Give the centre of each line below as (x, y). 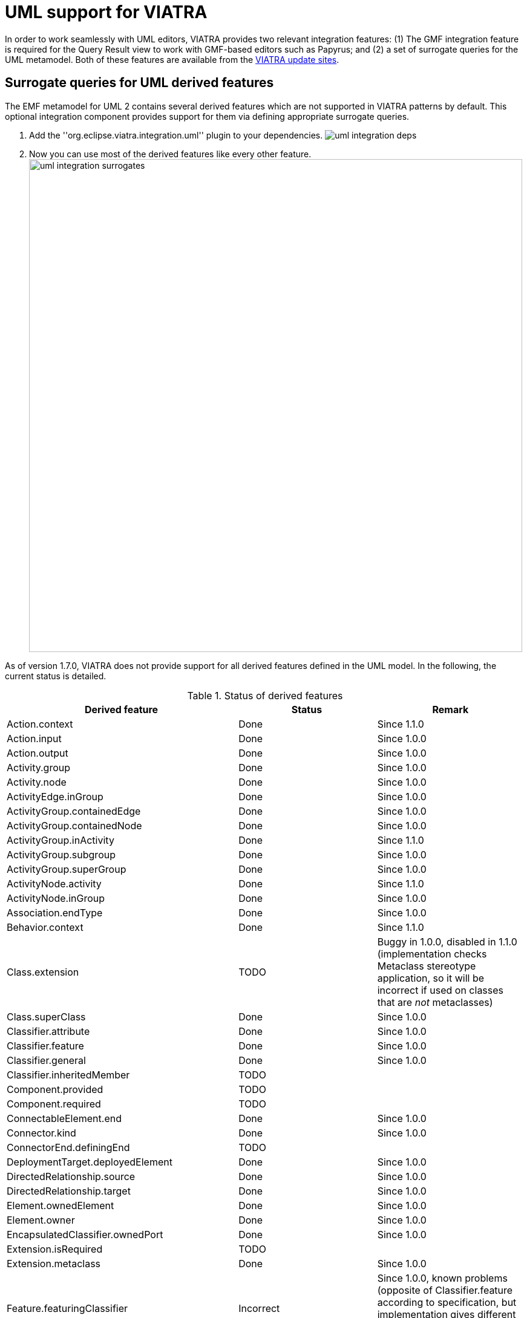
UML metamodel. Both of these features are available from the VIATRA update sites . (172, 59)
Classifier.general (46, 1060)
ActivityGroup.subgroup (61, 854)
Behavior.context (45, 927)
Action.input (34, 738)
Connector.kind (41, 1133)
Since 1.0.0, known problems (442, 1278)
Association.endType (55, 912)
